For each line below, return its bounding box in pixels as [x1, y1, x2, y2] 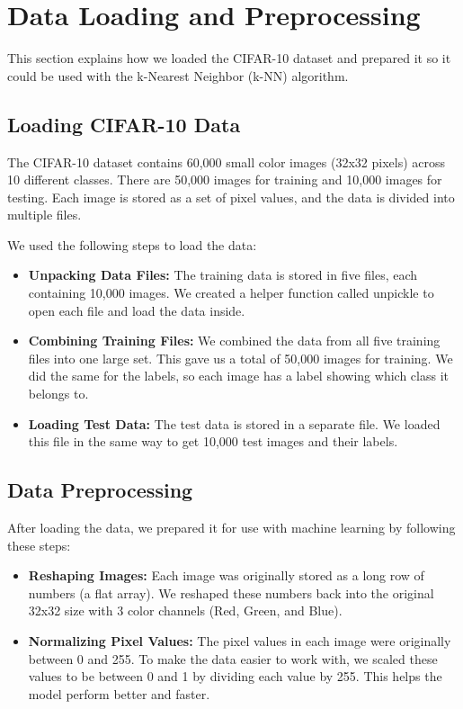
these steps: [7, 535, 71, 554]
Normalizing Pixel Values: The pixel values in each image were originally [28, 632, 451, 650]
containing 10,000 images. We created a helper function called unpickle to [28, 283, 434, 302]
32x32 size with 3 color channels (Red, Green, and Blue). [28, 601, 343, 620]
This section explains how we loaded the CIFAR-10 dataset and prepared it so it [7, 49, 451, 67]
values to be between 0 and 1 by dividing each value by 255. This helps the [28, 667, 442, 686]
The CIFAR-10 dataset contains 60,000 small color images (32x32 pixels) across [7, 152, 446, 171]
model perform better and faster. [28, 684, 210, 703]
